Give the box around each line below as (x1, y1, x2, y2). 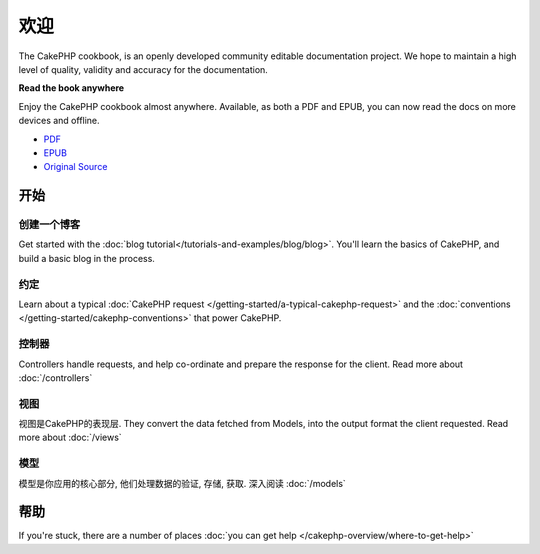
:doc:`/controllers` (18, 371, 93, 384)
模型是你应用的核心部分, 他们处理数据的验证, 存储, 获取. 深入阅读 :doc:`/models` (18, 477, 347, 489)
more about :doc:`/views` (18, 431, 122, 444)
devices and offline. (18, 115, 100, 127)
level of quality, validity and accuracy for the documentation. (18, 63, 269, 75)
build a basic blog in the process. (18, 252, 155, 264)
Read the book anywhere (18, 82, 125, 94)
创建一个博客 (18, 218, 81, 232)
